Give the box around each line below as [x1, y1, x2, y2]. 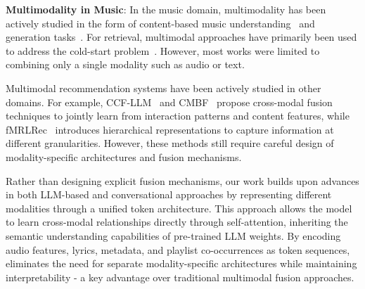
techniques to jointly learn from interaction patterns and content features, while [6, 108, 350, 123]
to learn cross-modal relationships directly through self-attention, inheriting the [6, 214, 348, 229]
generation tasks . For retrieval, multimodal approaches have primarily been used [6, 30, 357, 44]
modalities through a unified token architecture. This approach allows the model [6, 200, 352, 215]
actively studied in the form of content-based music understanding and [6, 15, 315, 30]
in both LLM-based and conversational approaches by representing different [6, 187, 332, 202]
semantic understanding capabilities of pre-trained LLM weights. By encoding [6, 228, 341, 243]
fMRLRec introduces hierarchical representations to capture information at [6, 122, 334, 136]
